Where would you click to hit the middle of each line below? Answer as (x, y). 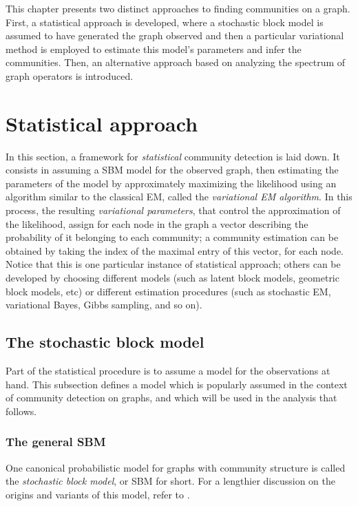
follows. (21, 411)
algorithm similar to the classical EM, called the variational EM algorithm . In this (179, 197)
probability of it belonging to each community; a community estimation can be (172, 237)
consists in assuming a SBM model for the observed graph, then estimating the (172, 170)
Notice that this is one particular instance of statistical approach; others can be (173, 264)
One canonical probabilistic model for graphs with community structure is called (176, 467)
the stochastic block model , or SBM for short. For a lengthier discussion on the (170, 481)
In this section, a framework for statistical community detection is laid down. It (173, 156)
